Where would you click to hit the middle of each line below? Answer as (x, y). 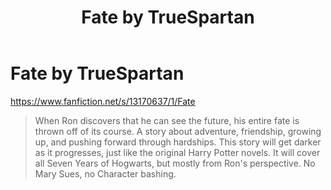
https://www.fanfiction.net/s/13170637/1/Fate (103, 101)
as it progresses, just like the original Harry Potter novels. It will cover (177, 152)
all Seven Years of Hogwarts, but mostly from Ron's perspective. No (175, 163)
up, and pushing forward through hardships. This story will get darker (178, 142)
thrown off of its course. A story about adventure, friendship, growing (178, 131)
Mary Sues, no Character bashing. (105, 173)
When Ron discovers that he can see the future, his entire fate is (167, 120)
